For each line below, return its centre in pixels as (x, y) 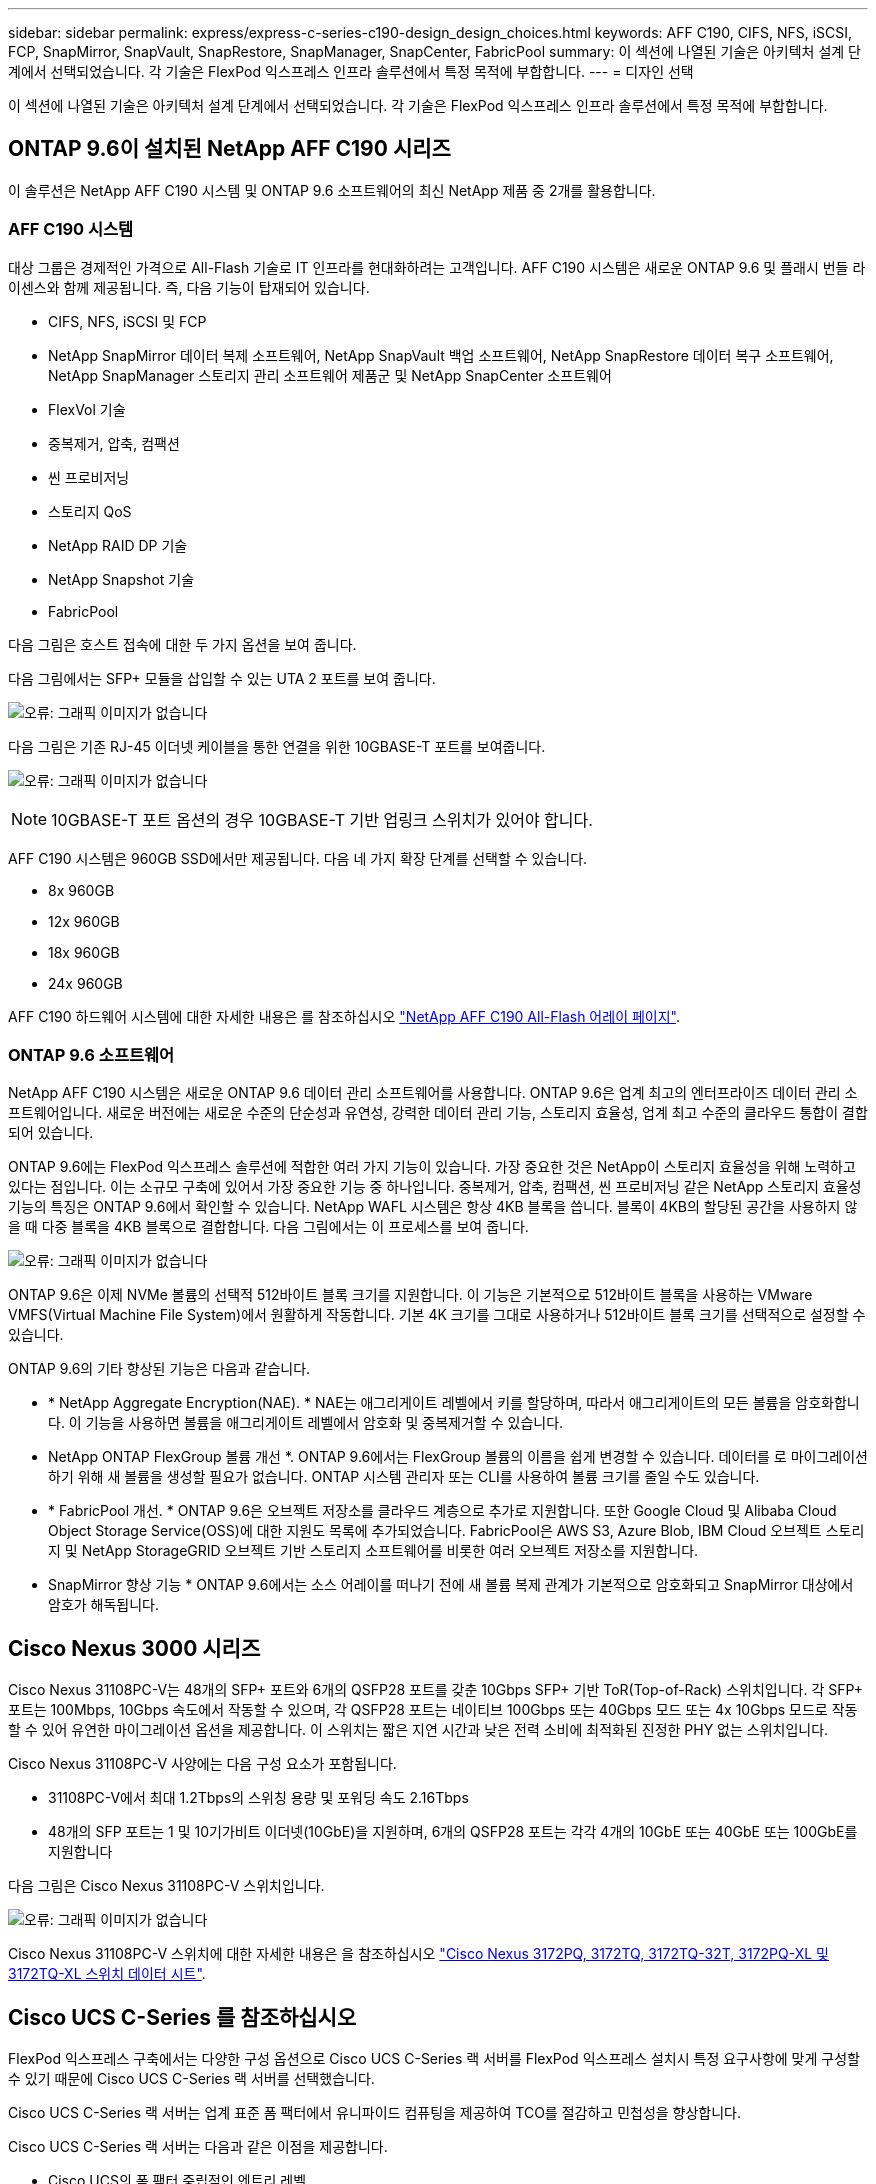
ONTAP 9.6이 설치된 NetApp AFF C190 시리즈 (229, 149)
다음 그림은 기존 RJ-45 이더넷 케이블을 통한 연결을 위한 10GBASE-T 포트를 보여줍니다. (277, 746)
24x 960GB (85, 983)
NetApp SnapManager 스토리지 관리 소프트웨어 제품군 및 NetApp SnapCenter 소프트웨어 (330, 375)
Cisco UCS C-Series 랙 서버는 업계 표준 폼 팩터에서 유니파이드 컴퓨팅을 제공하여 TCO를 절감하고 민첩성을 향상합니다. (375, 2113)
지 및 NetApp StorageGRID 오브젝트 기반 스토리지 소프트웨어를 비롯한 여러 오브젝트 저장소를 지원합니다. (373, 1551)
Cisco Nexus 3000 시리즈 (134, 1648)
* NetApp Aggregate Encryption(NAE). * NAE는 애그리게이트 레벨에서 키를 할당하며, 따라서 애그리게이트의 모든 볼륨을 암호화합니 (454, 1403)
